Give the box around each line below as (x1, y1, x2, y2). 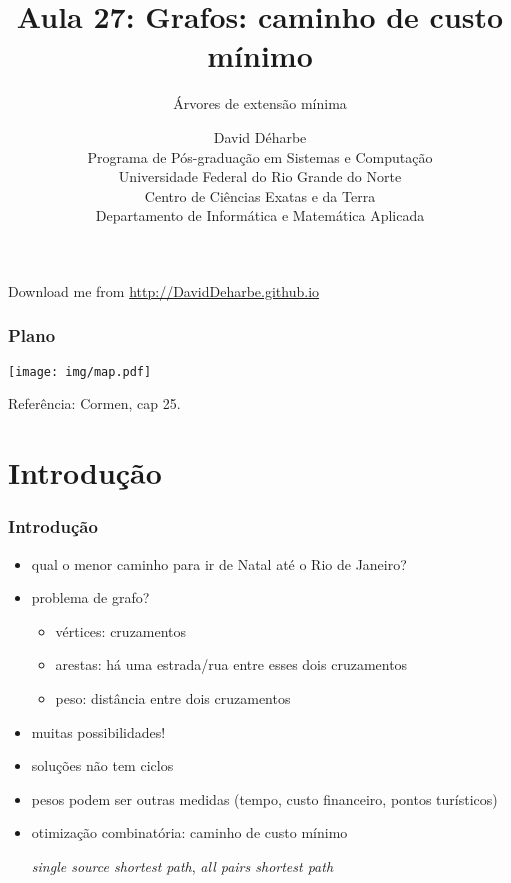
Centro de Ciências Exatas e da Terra (144, 185, 376, 206)
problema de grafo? (31, 587, 150, 608)
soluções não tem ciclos (31, 755, 174, 776)
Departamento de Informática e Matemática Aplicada (95, 205, 425, 226)
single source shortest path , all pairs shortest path (31, 855, 334, 876)
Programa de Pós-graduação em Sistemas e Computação (87, 146, 433, 167)
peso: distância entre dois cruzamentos (55, 687, 291, 708)
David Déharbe (213, 126, 307, 147)
